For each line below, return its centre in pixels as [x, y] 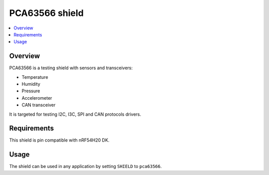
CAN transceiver [39, 105]
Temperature [35, 77]
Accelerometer [37, 98]
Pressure [31, 91]
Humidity [31, 84]
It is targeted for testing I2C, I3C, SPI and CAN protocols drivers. [75, 114]
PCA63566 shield [47, 13]
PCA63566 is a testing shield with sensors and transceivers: [71, 68]
